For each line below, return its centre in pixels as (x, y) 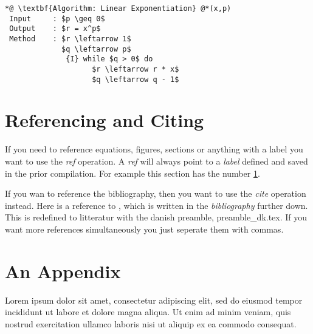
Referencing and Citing (105, 120)
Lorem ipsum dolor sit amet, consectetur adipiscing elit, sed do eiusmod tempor (154, 300)
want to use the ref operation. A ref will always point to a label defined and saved (156, 161)
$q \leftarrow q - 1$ (136, 79)
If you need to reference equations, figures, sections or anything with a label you (154, 149)
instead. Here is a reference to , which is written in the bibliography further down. (156, 205)
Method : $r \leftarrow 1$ (70, 39)
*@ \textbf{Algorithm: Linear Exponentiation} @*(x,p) (118, 9)
